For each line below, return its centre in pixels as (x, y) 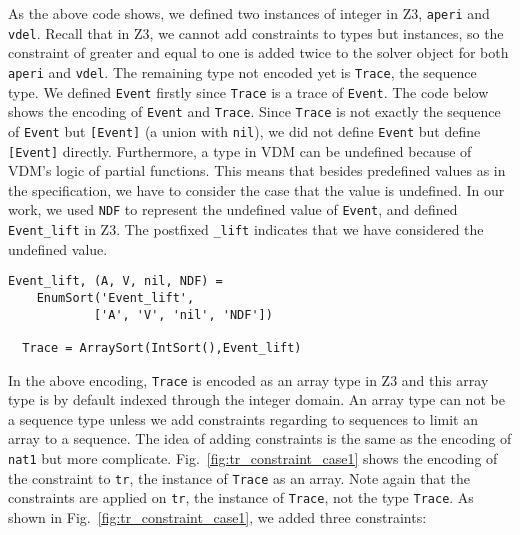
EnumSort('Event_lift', (115, 297)
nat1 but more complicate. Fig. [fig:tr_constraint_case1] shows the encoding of (253, 458)
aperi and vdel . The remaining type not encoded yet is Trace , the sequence (242, 71)
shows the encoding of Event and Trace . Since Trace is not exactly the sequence (254, 111)
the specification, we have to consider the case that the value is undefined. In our (256, 189)
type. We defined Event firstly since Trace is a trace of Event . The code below (248, 91)
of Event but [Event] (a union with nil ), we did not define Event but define (244, 130)
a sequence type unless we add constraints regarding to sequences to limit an (243, 418)
